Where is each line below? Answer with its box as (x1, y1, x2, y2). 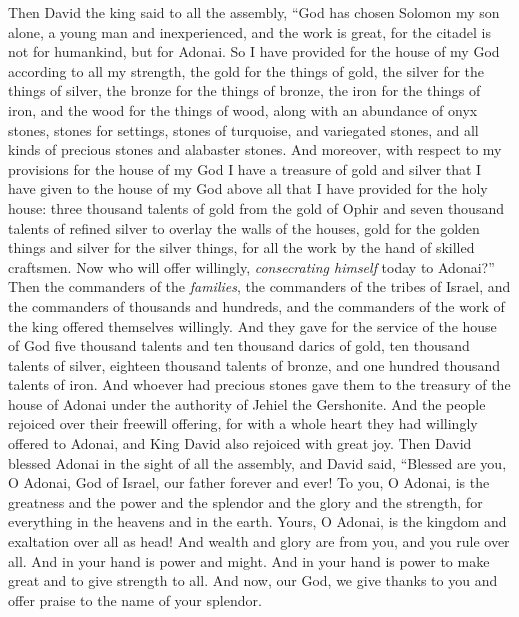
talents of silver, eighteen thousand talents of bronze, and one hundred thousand (8, 354, 501, 375)
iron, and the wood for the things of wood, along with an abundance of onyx (8, 99, 478, 120)
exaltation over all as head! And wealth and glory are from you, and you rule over (8, 531, 510, 552)
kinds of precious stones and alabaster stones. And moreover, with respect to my (8, 139, 502, 160)
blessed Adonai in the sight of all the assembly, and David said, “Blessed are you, (8, 452, 507, 473)
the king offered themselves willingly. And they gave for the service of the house (8, 315, 497, 336)
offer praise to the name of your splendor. (8, 589, 262, 610)
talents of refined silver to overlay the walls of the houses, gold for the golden (8, 217, 480, 238)
